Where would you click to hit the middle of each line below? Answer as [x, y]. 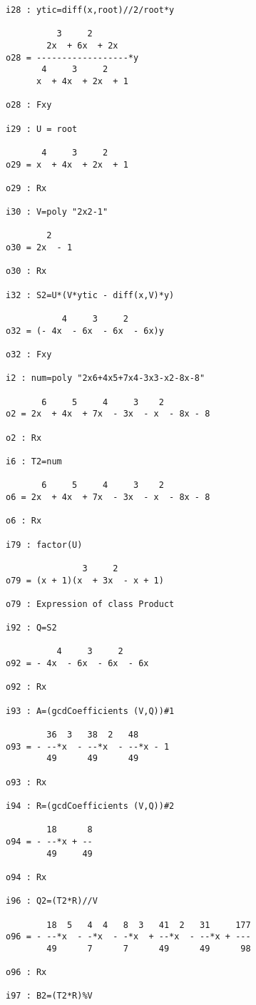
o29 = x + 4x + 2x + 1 [67, 164]
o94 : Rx [26, 877]
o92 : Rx [26, 687]
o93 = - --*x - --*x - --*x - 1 [88, 746]
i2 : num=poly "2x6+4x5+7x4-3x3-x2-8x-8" [106, 378]
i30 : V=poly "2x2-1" [57, 212]
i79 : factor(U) [44, 545]
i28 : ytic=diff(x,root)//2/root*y [90, 10]
